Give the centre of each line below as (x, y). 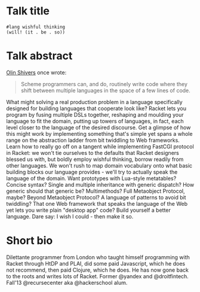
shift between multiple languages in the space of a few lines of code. (106, 90)
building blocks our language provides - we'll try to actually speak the (92, 172)
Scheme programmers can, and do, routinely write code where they (104, 84)
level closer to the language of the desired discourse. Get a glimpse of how (99, 127)
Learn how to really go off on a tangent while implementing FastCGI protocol (100, 146)
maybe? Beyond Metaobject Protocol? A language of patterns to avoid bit (96, 197)
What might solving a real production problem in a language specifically (95, 102)
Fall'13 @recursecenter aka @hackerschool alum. (67, 282)
